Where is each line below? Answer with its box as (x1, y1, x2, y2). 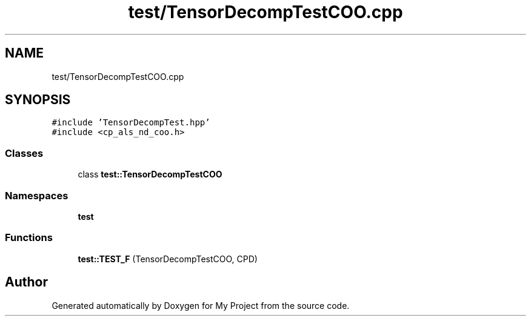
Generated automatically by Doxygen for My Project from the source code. (52, 300, 350, 311)
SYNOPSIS (5, 92, 71, 108)
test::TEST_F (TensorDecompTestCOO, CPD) (78, 253, 258, 264)
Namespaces (5, 189, 68, 202)
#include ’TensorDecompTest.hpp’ (52, 117, 210, 128)
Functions (5, 231, 53, 244)
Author (5, 274, 48, 290)
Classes (5, 147, 44, 159)
